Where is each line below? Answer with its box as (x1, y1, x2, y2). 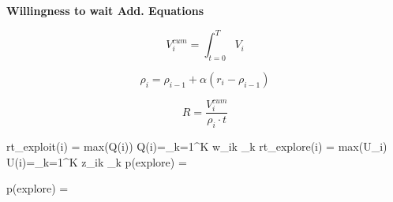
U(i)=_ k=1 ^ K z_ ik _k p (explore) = (6, 153, 187, 170)
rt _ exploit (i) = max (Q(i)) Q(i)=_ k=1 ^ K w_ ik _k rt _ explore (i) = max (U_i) (6, 138, 387, 155)
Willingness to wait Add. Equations (6, 2, 204, 18)
